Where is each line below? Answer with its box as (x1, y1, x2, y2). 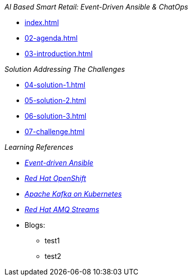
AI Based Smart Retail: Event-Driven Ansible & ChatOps (5, 3, 188, 11)
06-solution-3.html (25, 112, 87, 120)
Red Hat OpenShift (25, 174, 86, 182)
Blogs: (25, 221, 45, 229)
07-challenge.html (25, 127, 85, 136)
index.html (25, 18, 59, 27)
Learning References (5, 143, 74, 151)
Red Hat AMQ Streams (25, 205, 99, 214)
